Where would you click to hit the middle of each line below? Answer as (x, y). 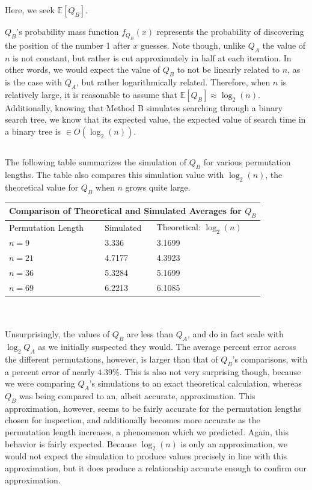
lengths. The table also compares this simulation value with (115, 175)
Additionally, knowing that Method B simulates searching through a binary (144, 107)
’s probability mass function (68, 32)
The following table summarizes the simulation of (96, 162)
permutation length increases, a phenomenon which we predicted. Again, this (147, 431)
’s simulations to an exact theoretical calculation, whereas (196, 383)
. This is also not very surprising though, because (210, 371)
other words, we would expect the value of (82, 69)
